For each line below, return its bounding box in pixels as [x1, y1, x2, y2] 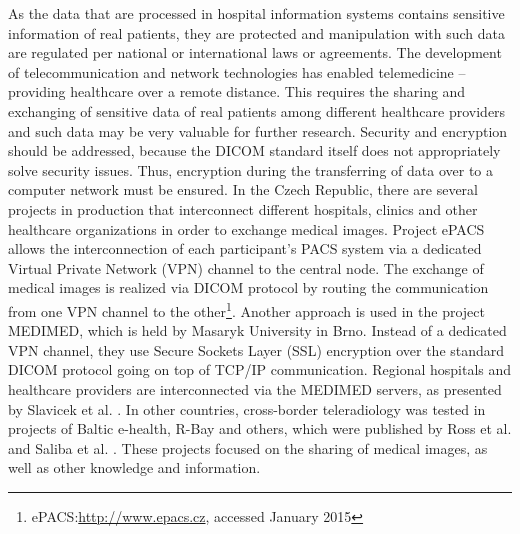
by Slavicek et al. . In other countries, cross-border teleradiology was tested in [8, 398, 486, 419]
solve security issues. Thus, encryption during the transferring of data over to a [8, 159, 493, 180]
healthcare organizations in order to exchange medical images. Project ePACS [8, 218, 485, 239]
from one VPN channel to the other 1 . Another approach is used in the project [8, 297, 485, 321]
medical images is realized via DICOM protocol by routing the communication [8, 277, 489, 298]
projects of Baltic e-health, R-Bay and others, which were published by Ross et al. [8, 418, 512, 439]
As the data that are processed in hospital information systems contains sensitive [8, 3, 505, 23]
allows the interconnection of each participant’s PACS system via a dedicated [8, 238, 482, 259]
